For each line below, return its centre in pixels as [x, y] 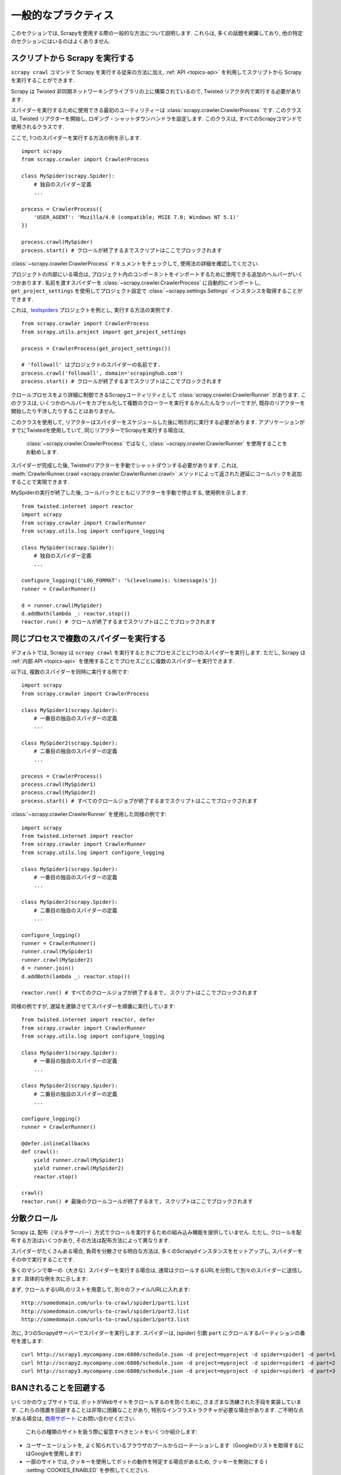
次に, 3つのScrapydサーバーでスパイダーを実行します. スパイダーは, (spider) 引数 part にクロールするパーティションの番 [158, 1333]
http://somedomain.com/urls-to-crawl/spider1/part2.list [106, 1311]
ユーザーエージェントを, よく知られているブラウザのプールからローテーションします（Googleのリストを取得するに [165, 1445]
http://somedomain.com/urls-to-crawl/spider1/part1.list [106, 1303]
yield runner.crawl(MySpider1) [79, 1160]
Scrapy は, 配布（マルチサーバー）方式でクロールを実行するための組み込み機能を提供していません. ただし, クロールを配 [156, 1232]
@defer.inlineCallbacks [56, 1144]
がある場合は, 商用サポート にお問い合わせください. [73, 1418]
